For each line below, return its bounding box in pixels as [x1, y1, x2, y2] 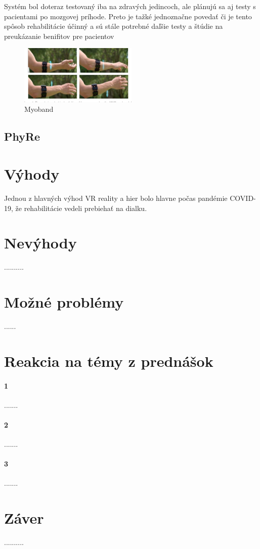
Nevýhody [4, 232, 77, 253]
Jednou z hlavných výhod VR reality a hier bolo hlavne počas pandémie [4, 192, 228, 203]
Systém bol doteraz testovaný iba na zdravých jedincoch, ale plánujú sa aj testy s [4, 1, 256, 11]
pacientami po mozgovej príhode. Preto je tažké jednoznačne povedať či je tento [4, 11, 252, 21]
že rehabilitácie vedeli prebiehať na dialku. [15, 202, 147, 213]
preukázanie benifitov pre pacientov [4, 30, 114, 41]
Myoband [24, 104, 54, 114]
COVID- [230, 192, 256, 203]
